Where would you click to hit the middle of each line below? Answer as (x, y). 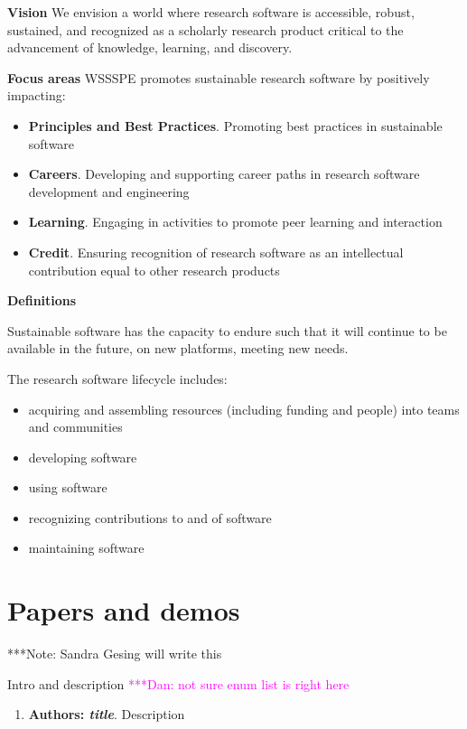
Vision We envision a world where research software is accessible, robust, (211, 12)
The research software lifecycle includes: (117, 378)
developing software (83, 457)
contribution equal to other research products (154, 270)
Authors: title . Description (107, 714)
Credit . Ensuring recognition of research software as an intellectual (216, 252)
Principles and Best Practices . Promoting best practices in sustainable (235, 125)
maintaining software (86, 548)
